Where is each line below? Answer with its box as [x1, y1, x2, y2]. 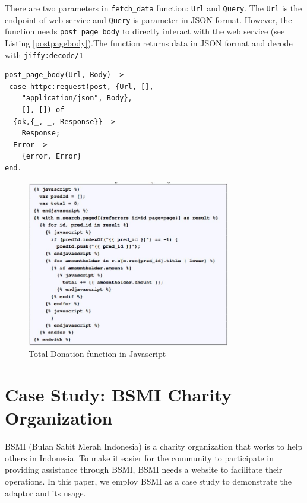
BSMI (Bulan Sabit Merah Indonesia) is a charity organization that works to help [5, 440, 303, 453]
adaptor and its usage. [5, 486, 86, 499]
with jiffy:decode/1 [5, 48, 84, 61]
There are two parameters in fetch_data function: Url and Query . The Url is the [5, 2, 302, 14]
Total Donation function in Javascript [29, 347, 166, 360]
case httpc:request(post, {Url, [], [9, 82, 154, 91]
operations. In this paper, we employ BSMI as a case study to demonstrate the [5, 475, 292, 488]
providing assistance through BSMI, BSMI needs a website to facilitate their [5, 463, 283, 476]
